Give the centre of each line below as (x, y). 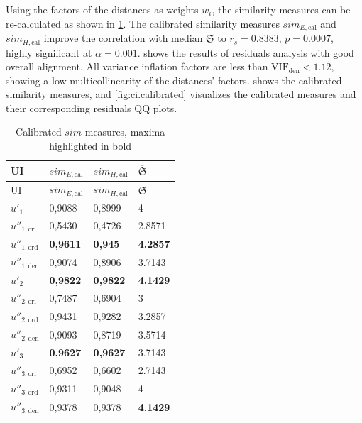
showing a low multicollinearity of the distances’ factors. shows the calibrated (174, 80)
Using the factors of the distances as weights (102, 9)
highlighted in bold (90, 146)
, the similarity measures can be (281, 9)
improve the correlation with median (123, 38)
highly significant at (49, 52)
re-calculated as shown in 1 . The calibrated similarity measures (143, 23)
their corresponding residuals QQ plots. (92, 108)
